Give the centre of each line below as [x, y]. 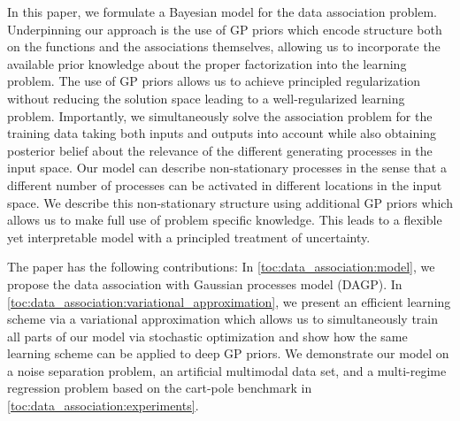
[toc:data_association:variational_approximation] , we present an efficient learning [229, 301]
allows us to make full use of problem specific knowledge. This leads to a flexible [225, 220]
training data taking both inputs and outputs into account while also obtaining [222, 133]
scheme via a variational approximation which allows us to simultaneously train [223, 319]
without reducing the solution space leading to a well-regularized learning [206, 98]
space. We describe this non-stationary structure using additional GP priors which [230, 202]
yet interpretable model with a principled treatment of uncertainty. [189, 237]
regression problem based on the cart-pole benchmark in [160, 388]
